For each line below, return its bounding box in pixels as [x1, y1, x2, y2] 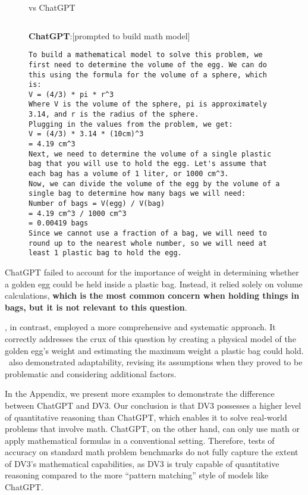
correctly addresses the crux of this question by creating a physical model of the [5, 332, 296, 344]
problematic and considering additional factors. [5, 367, 177, 380]
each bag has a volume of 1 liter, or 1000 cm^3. [29, 170, 229, 178]
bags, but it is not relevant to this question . [5, 300, 187, 313]
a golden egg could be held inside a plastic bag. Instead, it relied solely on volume [5, 277, 303, 290]
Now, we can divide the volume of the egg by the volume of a [29, 179, 280, 188]
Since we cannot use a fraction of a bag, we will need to [29, 229, 267, 237]
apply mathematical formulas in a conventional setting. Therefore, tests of [5, 434, 275, 446]
